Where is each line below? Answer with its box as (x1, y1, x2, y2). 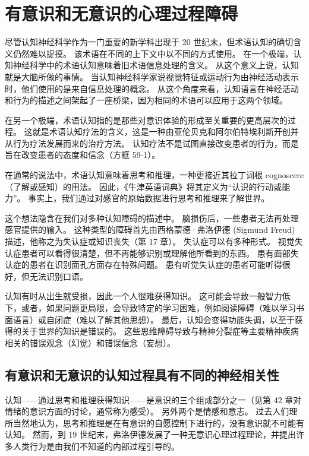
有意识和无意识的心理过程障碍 (5, 1, 238, 26)
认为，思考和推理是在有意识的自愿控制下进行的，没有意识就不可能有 (37, 416, 304, 429)
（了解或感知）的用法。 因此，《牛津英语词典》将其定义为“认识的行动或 (5, 180, 282, 192)
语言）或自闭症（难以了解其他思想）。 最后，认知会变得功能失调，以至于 (12, 313, 295, 325)
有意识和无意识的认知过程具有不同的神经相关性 (5, 365, 279, 384)
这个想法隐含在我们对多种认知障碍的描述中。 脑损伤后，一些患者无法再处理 (5, 211, 299, 224)
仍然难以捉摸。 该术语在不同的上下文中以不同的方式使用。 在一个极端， (12, 47, 294, 59)
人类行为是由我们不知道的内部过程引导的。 (12, 439, 179, 452)
